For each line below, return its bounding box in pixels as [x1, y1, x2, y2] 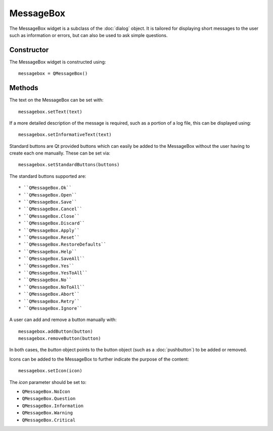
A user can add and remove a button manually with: [9, 317, 117, 323]
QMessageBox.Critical [22, 417, 76, 423]
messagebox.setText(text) [18, 109, 83, 114]
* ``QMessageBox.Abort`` [18, 291, 80, 297]
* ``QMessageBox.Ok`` [18, 185, 72, 191]
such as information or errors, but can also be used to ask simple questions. [9, 32, 168, 38]
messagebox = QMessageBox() [18, 71, 88, 76]
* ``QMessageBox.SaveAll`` [18, 256, 85, 262]
